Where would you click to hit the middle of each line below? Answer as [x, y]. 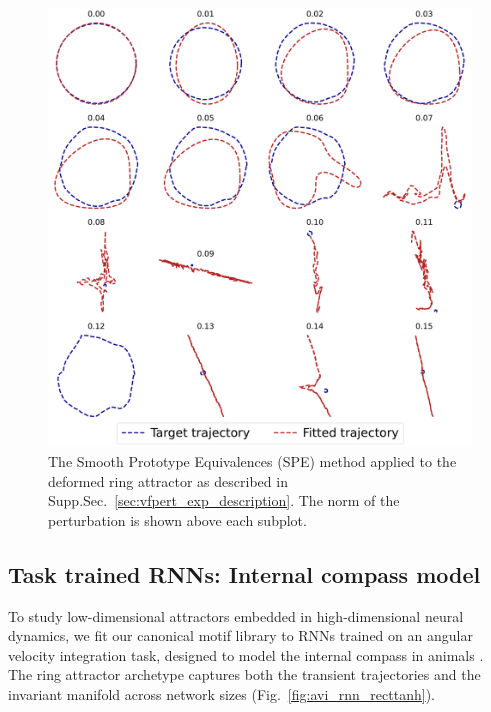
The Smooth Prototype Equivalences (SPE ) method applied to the [252, 461]
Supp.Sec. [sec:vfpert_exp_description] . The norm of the [224, 500]
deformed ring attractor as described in [168, 480]
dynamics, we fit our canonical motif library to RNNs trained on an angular [240, 635]
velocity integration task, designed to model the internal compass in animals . [246, 654]
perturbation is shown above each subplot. [177, 519]
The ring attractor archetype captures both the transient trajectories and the [244, 674]
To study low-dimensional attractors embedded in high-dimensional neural [236, 615]
